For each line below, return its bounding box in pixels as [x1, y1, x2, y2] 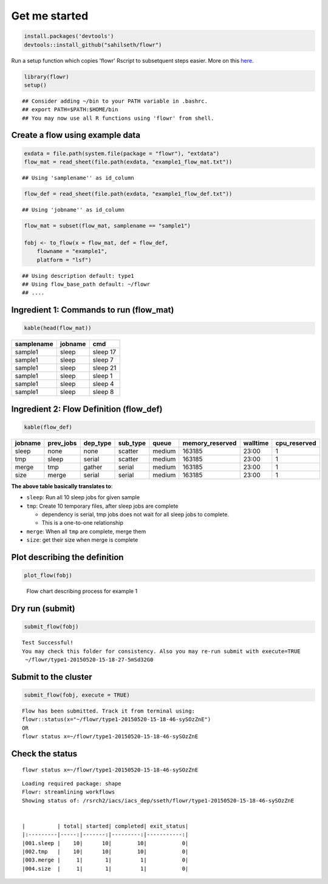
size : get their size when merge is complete [26, 536, 138, 544]
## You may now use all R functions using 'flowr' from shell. [22, 114, 214, 122]
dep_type [83, 438, 112, 447]
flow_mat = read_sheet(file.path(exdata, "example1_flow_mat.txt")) [24, 159, 233, 165]
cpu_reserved [275, 438, 316, 447]
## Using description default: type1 [22, 272, 135, 279]
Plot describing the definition [11, 552, 124, 562]
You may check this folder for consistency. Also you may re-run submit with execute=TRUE [22, 647, 301, 655]
